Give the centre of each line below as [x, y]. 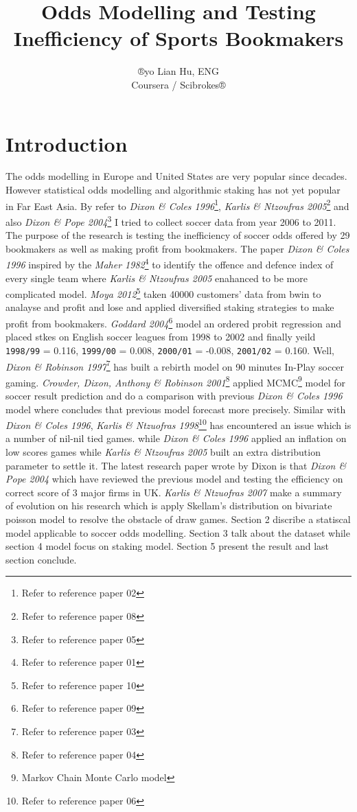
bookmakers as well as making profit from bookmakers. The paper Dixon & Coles [177, 248]
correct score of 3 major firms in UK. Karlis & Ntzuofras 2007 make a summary [174, 492]
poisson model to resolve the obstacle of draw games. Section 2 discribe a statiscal [178, 519]
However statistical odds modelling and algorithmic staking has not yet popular [173, 190]
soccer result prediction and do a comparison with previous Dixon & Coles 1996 [174, 395]
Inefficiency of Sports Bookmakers [178, 38]
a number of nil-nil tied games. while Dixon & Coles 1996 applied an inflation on [176, 438]
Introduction [67, 143]
